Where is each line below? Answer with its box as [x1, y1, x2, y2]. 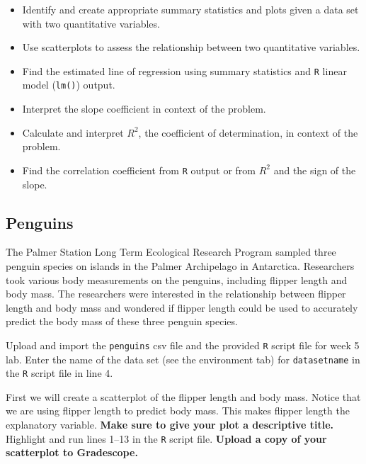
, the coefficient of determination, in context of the [138, 125, 358, 140]
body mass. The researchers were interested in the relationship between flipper [6, 286, 346, 301]
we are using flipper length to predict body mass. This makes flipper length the [6, 403, 350, 418]
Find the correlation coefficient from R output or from [22, 162, 256, 177]
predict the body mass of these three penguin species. [6, 314, 238, 329]
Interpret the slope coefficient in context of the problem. [22, 101, 266, 116]
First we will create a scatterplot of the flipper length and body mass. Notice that [6, 389, 361, 404]
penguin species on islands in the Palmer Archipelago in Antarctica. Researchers [6, 258, 355, 273]
